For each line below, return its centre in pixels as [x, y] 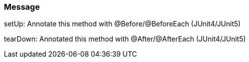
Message [22, 7]
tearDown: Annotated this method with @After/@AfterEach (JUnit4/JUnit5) [125, 39]
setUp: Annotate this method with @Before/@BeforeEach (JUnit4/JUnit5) [122, 24]
